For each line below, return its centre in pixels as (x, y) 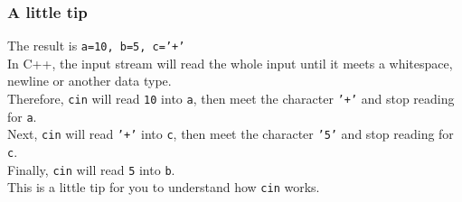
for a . (22, 116)
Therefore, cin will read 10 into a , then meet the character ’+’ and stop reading (231, 99)
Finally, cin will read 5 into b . (91, 169)
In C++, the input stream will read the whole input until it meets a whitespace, (230, 63)
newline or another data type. (90, 81)
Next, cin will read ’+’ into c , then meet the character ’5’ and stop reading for (231, 134)
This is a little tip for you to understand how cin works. (164, 187)
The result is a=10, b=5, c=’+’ (96, 46)
